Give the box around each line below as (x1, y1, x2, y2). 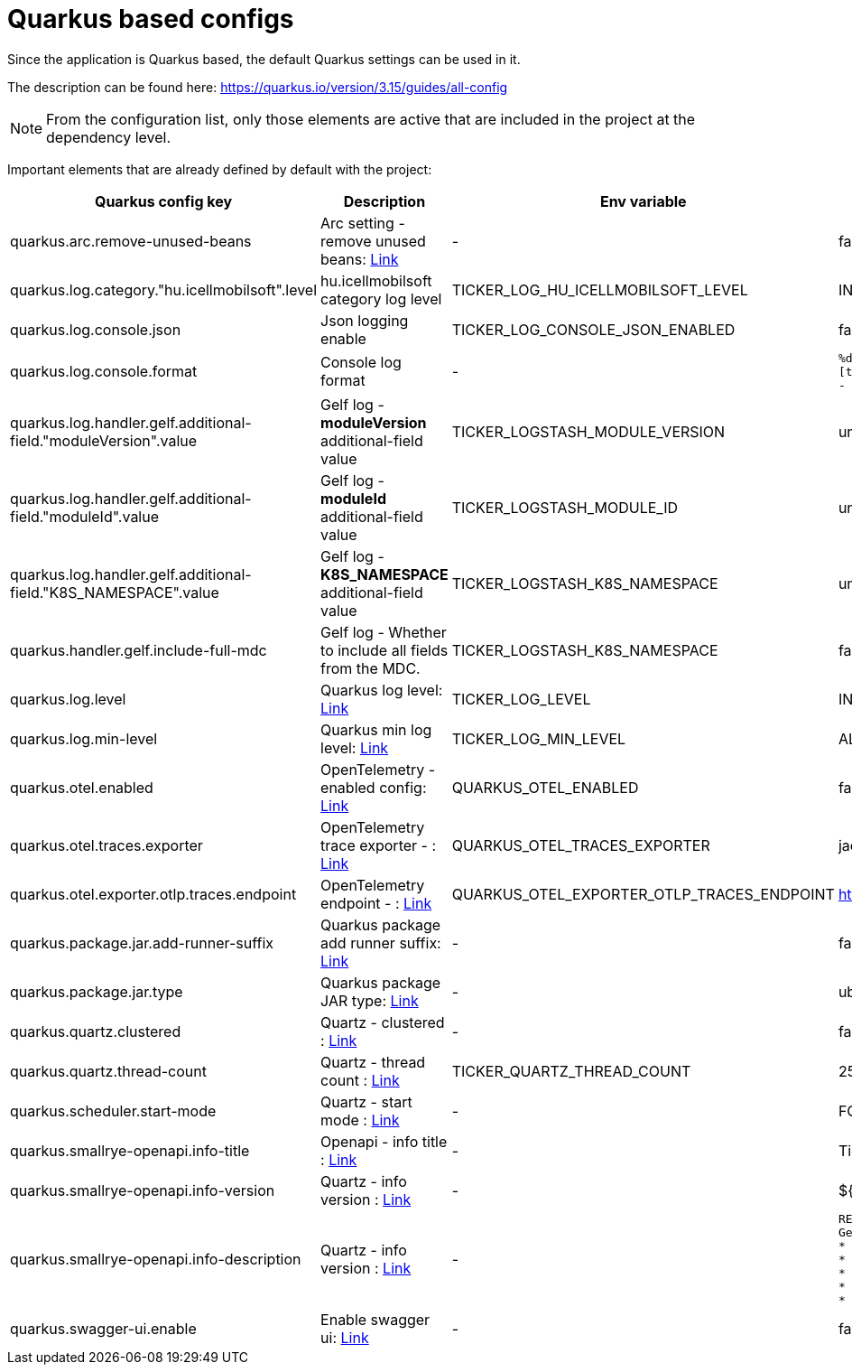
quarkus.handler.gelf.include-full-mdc (10, 640, 267, 659)
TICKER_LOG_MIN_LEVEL (451, 729, 626, 748)
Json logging (320, 311, 409, 330)
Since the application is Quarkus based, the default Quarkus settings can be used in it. (7, 51, 521, 67)
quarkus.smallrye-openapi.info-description (10, 1250, 301, 1269)
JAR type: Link (320, 991, 419, 1010)
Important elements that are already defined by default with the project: (7, 161, 432, 177)
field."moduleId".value (10, 507, 160, 526)
